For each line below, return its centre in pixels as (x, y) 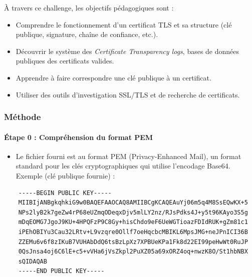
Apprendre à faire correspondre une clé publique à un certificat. (113, 77)
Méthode (23, 117)
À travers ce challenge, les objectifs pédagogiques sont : (89, 7)
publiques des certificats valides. (65, 61)
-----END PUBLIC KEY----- (61, 271)
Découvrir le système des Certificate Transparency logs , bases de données (128, 51)
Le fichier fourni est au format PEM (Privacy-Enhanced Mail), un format (129, 156)
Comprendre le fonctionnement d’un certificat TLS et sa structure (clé (124, 24)
